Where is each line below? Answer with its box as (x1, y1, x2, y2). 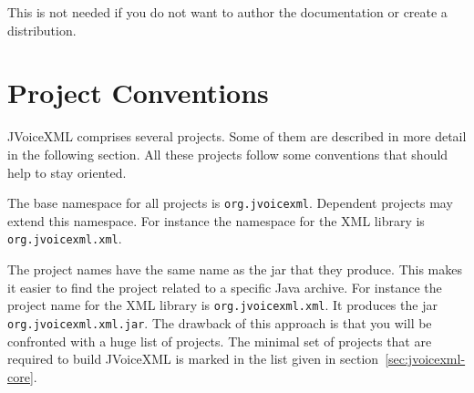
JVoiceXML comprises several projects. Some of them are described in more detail (7, 127, 467, 146)
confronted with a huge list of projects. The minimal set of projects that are (7, 331, 432, 350)
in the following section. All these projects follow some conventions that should (7, 144, 448, 163)
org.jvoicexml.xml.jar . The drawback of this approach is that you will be (7, 313, 432, 332)
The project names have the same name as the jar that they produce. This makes (7, 260, 462, 278)
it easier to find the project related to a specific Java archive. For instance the (7, 277, 442, 296)
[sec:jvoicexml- (385, 349, 466, 368)
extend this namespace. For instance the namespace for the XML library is (7, 211, 425, 230)
